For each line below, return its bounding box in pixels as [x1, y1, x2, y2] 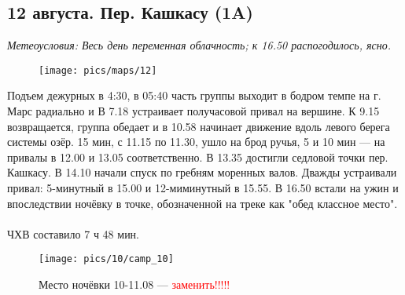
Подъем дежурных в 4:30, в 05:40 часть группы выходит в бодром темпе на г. [7, 87, 381, 104]
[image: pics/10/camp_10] [39, 253, 174, 265]
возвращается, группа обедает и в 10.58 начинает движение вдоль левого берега [7, 118, 390, 134]
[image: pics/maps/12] [39, 64, 157, 76]
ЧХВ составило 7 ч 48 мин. [7, 225, 140, 242]
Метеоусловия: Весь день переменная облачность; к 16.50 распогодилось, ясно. [7, 37, 391, 53]
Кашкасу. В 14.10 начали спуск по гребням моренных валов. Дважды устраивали [7, 164, 397, 180]
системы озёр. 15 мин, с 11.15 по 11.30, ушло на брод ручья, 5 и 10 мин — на [7, 133, 385, 150]
